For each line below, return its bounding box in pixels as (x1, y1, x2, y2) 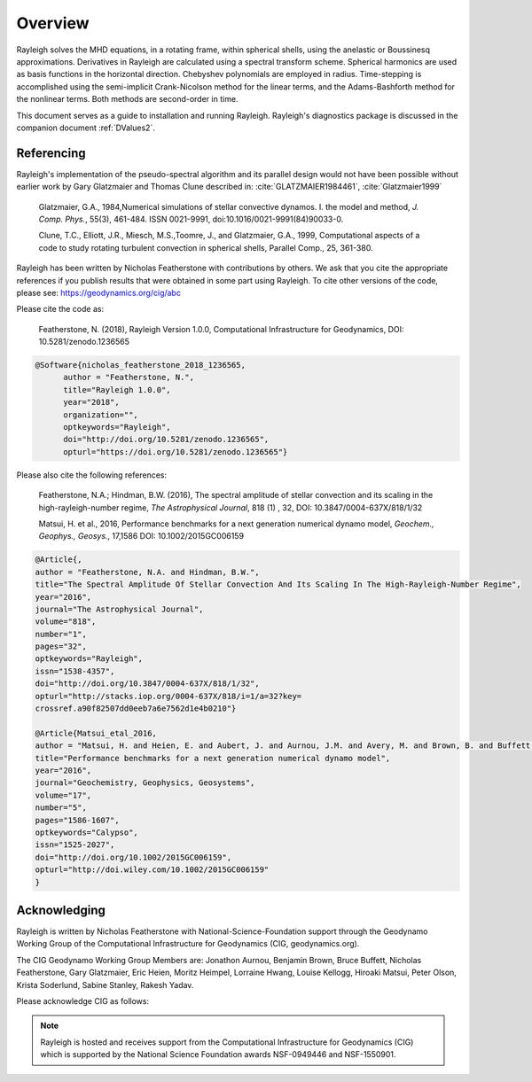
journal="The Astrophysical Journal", (35, 603, 204, 614)
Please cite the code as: (16, 304, 105, 315)
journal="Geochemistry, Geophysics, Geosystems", (35, 778, 255, 788)
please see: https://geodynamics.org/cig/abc (16, 287, 182, 298)
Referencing (16, 145, 86, 160)
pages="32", (35, 642, 88, 651)
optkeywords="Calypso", (35, 827, 139, 837)
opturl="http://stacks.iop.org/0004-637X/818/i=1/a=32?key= (35, 691, 302, 701)
